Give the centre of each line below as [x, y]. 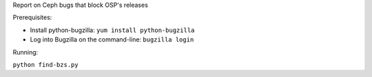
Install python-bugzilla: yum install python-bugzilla [112, 30]
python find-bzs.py [45, 64]
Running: [25, 52]
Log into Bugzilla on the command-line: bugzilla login [112, 40]
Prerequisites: [32, 18]
